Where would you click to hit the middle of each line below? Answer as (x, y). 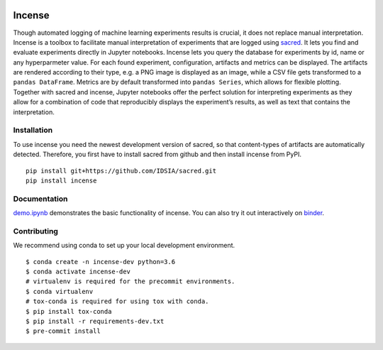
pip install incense (61, 180)
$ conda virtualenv (60, 291)
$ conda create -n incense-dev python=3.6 (101, 262)
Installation (33, 130)
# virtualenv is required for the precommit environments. (131, 281)
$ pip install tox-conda (69, 311)
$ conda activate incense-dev (78, 272)
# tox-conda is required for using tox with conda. (117, 301)
